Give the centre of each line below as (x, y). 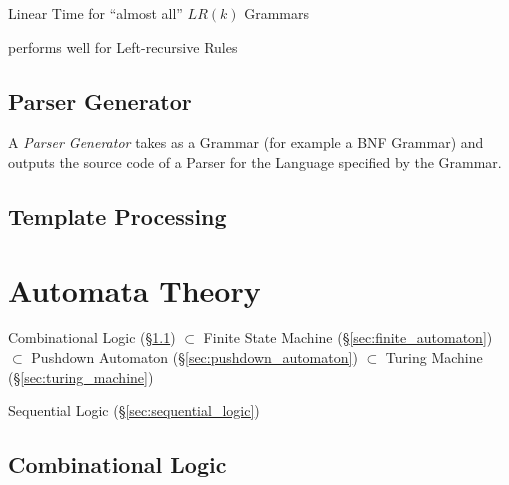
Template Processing (117, 215)
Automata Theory (134, 289)
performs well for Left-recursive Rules (123, 46)
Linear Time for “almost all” (95, 13)
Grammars (277, 13)
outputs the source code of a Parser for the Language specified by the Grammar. (255, 161)
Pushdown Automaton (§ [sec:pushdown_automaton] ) (194, 357)
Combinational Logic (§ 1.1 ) (92, 337)
